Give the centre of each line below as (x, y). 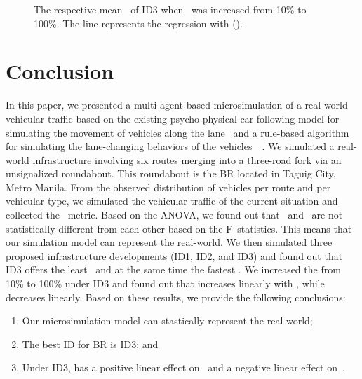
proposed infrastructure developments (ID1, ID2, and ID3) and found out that (174, 255)
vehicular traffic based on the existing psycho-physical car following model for (173, 118)
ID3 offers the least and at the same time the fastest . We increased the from (173, 269)
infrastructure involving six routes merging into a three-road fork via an (187, 159)
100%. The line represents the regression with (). (138, 23)
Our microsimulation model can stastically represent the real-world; (167, 321)
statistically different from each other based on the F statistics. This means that (179, 228)
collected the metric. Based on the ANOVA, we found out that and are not (174, 215)
